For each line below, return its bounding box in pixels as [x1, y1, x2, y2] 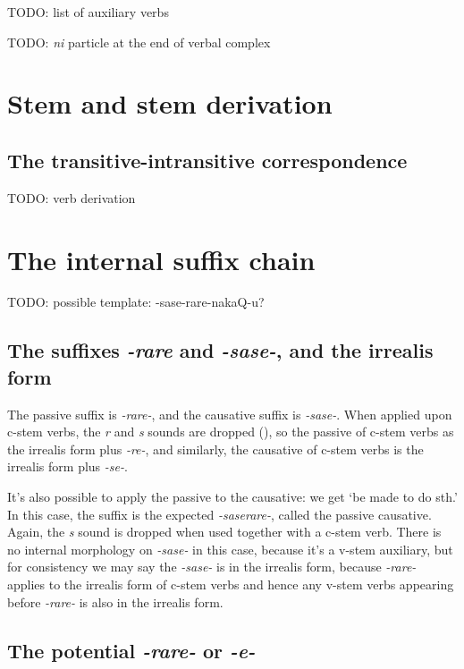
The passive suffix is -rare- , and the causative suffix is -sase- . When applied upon [7, 404, 452, 423]
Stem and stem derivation [7, 85, 333, 122]
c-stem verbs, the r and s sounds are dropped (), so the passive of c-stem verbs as [7, 422, 454, 441]
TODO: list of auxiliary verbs [7, 3, 169, 21]
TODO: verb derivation [7, 188, 136, 207]
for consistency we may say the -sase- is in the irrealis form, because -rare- [7, 557, 417, 576]
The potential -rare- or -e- [7, 636, 256, 664]
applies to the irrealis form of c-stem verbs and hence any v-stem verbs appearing [7, 575, 454, 594]
